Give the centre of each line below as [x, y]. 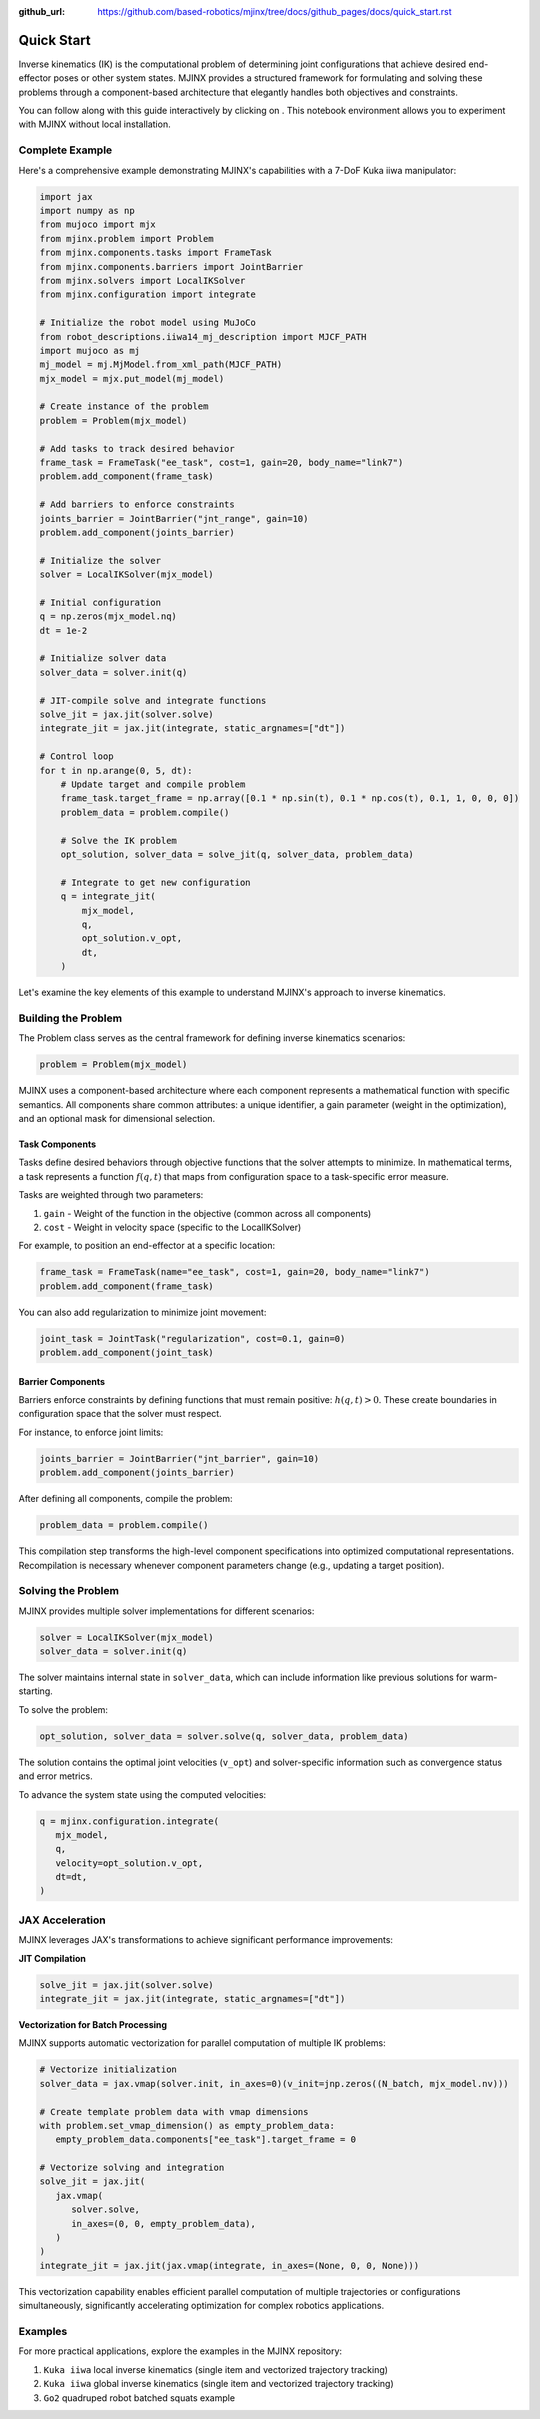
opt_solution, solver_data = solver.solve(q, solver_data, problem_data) [224, 1736]
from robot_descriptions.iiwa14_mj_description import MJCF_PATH [203, 336]
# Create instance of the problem [124, 406]
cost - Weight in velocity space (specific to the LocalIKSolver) [172, 1227]
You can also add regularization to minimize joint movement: [142, 1312]
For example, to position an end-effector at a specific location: [147, 1246]
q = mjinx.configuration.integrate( [129, 1821]
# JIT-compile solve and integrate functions [153, 700]
